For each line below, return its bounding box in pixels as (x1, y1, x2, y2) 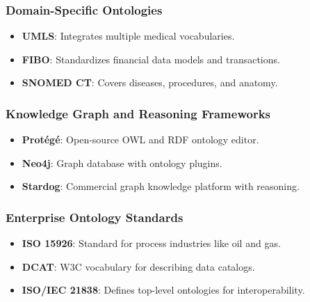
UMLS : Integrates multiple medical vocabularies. (22, 29, 235, 43)
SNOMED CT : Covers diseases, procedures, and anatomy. (22, 75, 278, 90)
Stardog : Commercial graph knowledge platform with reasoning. (22, 179, 300, 193)
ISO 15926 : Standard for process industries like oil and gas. (22, 236, 281, 251)
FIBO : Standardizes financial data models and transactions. (22, 51, 280, 66)
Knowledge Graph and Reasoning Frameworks (6, 104, 271, 122)
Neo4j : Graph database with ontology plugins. (22, 155, 222, 170)
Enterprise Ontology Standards (6, 208, 183, 225)
